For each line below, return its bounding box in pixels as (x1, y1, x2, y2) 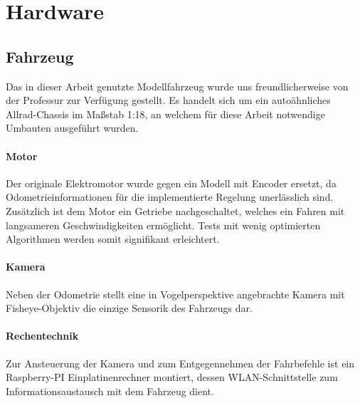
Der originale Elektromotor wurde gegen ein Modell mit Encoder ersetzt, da (6, 175, 337, 190)
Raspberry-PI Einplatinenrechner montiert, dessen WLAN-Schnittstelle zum (6, 370, 338, 384)
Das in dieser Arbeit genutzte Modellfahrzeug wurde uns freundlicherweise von (6, 78, 349, 93)
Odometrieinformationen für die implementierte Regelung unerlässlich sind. (6, 189, 334, 204)
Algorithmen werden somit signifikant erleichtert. (6, 231, 220, 246)
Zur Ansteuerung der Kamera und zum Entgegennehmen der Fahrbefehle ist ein (6, 355, 355, 370)
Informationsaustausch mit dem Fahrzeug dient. (6, 383, 214, 398)
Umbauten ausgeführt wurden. (6, 120, 139, 135)
